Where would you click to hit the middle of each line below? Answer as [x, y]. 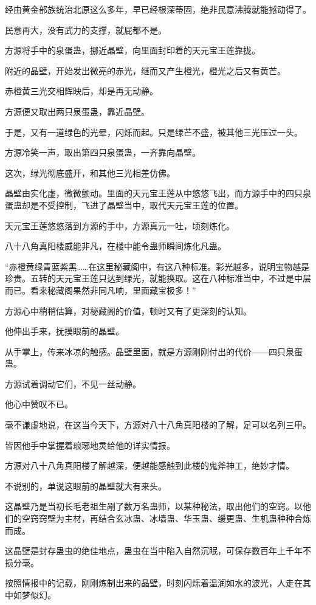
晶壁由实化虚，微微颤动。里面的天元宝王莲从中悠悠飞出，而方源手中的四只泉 [158, 193]
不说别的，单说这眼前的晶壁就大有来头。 [86, 486]
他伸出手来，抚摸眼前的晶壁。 [64, 331]
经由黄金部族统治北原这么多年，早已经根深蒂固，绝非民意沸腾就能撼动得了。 [158, 9]
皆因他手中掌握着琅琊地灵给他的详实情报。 [90, 445]
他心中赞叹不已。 [39, 404]
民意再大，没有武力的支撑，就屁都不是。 [86, 29]
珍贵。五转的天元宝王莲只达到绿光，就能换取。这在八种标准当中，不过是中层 [158, 278]
